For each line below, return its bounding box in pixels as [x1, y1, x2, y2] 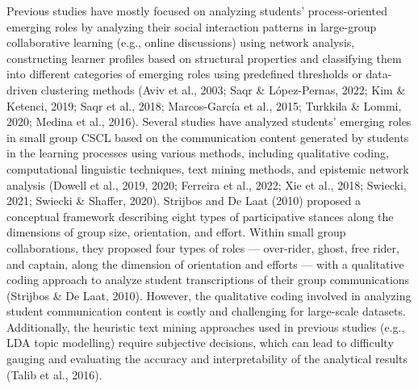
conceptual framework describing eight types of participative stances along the [6, 207, 394, 224]
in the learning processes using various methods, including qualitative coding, [6, 144, 389, 161]
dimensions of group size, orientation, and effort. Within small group [6, 224, 346, 241]
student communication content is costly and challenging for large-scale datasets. [6, 303, 406, 320]
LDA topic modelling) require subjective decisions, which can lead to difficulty [6, 334, 394, 351]
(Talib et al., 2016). [6, 366, 102, 383]
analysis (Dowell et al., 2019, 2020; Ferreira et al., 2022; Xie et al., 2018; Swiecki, [6, 176, 407, 193]
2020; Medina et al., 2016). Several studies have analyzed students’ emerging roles [6, 113, 412, 130]
